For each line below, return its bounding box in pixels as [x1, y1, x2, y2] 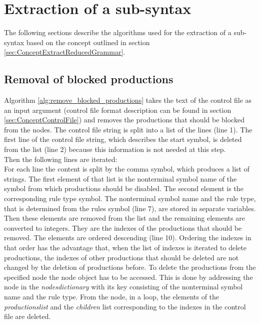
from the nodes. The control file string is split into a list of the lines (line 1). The [4, 124, 252, 134]
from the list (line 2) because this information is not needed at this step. [4, 144, 226, 154]
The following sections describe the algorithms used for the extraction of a [4, 27, 231, 38]
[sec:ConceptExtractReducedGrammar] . [4, 47, 125, 57]
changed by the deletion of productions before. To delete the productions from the [4, 262, 256, 272]
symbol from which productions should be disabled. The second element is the [4, 183, 243, 194]
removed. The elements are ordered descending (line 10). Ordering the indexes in [4, 232, 251, 243]
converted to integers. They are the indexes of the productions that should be [4, 222, 242, 233]
